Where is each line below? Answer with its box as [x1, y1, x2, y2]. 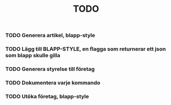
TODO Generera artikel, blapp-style [5, 32, 96, 39]
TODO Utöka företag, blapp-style [5, 93, 90, 100]
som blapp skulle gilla [5, 52, 60, 59]
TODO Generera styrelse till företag [5, 66, 95, 73]
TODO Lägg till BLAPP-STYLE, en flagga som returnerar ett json [5, 45, 166, 52]
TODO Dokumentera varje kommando [5, 79, 101, 86]
